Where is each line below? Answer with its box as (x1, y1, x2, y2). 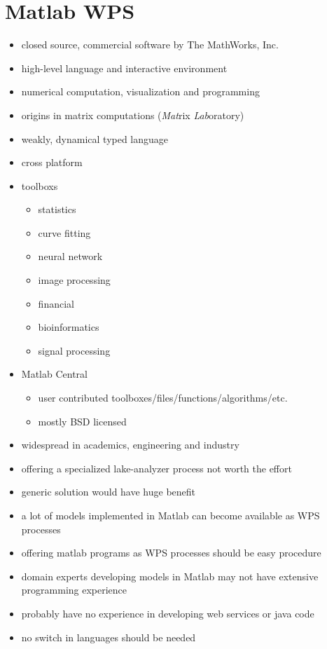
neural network (38, 249, 103, 264)
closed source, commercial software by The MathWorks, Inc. (21, 37, 279, 52)
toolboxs (21, 178, 58, 193)
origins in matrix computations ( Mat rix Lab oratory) (21, 107, 244, 122)
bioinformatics (38, 320, 99, 334)
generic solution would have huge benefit (21, 484, 196, 499)
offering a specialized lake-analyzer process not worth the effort (21, 460, 292, 475)
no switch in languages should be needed (21, 629, 196, 644)
